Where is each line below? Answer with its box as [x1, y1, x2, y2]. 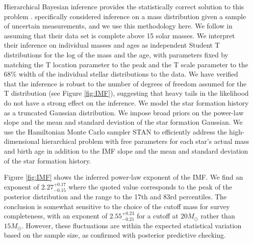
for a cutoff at [136, 211, 178, 221]
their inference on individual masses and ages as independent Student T [4, 40, 220, 50]
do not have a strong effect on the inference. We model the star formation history [4, 97, 249, 108]
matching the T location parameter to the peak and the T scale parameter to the [4, 59, 248, 69]
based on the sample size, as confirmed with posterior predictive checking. [4, 230, 226, 240]
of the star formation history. [4, 155, 91, 165]
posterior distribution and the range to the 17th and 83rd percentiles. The [4, 191, 227, 202]
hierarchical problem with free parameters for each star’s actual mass [42, 136, 250, 146]
